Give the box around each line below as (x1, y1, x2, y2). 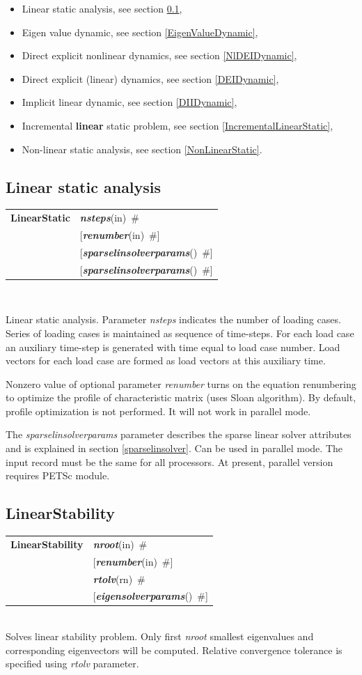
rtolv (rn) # (93, 571, 145, 586)
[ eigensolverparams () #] (93, 589, 208, 603)
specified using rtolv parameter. (6, 656, 139, 671)
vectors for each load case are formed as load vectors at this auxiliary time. (6, 353, 326, 368)
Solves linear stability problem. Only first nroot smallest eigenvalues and (6, 629, 314, 644)
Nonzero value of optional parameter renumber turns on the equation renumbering (6, 376, 356, 391)
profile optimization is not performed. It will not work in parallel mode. (6, 403, 311, 418)
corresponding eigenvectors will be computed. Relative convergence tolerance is (6, 642, 343, 657)
